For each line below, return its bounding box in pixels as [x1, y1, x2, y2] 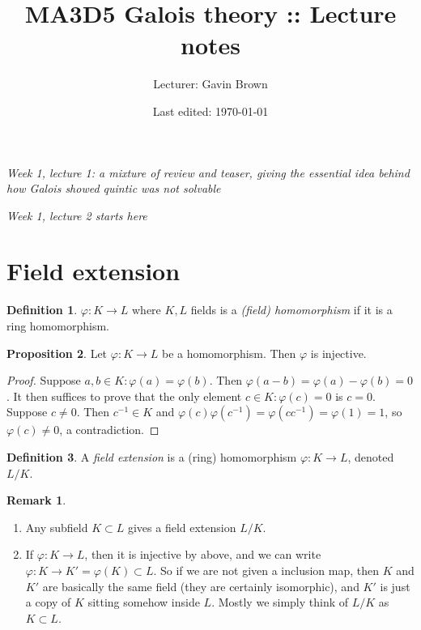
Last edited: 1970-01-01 [152, 102, 269, 119]
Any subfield [25, 518, 88, 535]
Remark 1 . [6, 492, 66, 509]
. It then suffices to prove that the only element [6, 387, 242, 404]
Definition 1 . [6, 301, 78, 318]
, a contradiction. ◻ [59, 421, 159, 438]
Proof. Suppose [6, 372, 81, 389]
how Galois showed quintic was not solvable [6, 180, 221, 197]
